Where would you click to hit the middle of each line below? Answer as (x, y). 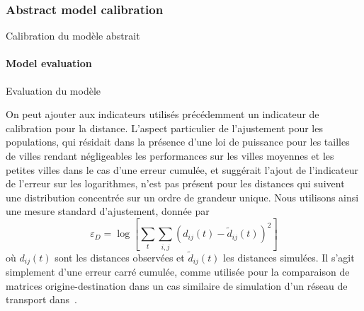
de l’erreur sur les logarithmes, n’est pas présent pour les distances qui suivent (175, 183)
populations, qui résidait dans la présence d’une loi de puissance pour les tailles (178, 142)
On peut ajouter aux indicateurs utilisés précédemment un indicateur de (163, 114)
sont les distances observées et (120, 257)
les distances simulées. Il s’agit (289, 257)
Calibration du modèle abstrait (73, 36)
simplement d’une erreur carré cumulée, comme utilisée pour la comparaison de (178, 272)
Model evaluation (49, 63)
